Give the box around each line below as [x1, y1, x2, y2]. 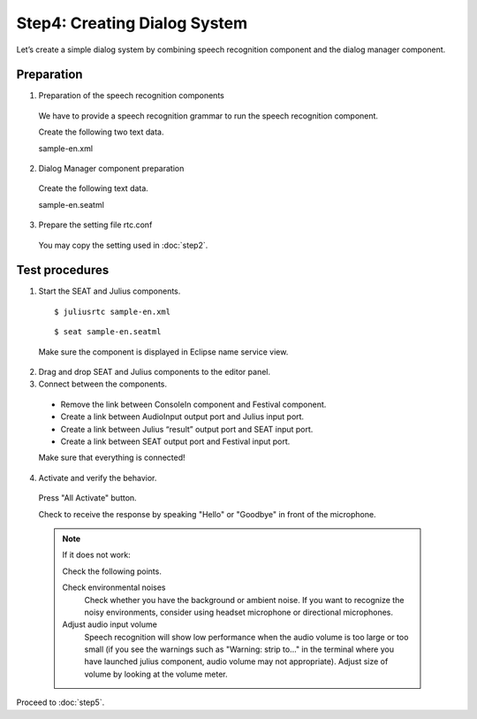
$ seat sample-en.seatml [54, 327, 162, 337]
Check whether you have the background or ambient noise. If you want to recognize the [84, 594, 405, 605]
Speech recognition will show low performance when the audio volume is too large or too [84, 631, 409, 642]
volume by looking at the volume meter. [84, 669, 228, 679]
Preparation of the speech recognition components [38, 90, 224, 101]
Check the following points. [62, 566, 163, 577]
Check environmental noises [62, 582, 167, 593]
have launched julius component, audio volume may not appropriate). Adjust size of [84, 656, 389, 667]
